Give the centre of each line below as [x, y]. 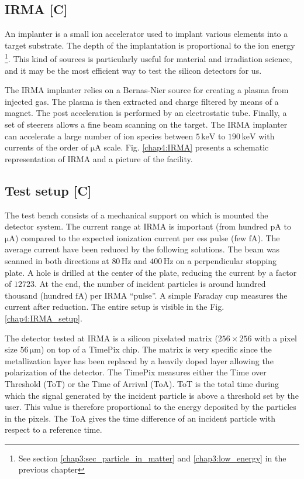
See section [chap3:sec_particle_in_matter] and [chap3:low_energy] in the [152, 458]
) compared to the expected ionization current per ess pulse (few [131, 237]
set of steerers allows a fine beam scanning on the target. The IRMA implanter [146, 124]
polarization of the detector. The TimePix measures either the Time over [136, 372]
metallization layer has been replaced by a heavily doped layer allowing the [139, 360]
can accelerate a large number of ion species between [99, 136]
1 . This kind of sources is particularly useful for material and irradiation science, [148, 58]
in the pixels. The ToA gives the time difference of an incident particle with [140, 418]
